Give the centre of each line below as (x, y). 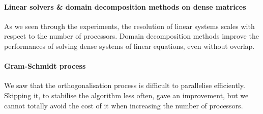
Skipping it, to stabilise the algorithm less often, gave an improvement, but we (126, 95)
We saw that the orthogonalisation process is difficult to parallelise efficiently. (125, 85)
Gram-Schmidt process (45, 66)
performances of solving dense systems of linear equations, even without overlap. (129, 46)
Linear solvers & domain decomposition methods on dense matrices (125, 6)
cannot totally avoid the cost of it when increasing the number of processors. (124, 105)
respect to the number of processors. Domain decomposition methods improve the (131, 36)
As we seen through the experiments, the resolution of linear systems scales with (129, 26)
